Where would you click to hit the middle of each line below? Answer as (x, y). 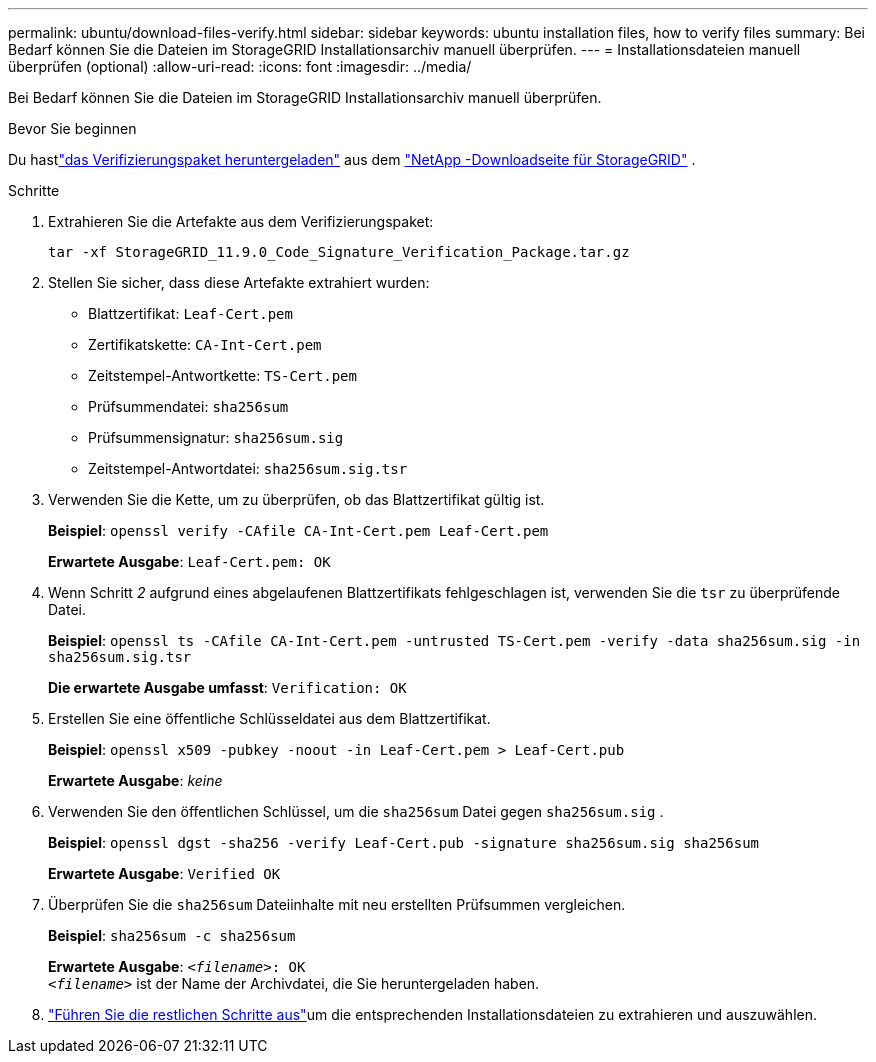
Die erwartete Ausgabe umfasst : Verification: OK (227, 687)
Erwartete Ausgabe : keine (135, 780)
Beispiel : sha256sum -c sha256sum (172, 935)
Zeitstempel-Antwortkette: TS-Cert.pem (222, 375)
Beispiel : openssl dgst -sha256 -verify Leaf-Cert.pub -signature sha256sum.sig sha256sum (403, 842)
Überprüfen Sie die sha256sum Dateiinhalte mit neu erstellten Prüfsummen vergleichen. (337, 904)
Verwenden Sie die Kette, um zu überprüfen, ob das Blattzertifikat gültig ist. (296, 499)
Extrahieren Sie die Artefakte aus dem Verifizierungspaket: (241, 221)
